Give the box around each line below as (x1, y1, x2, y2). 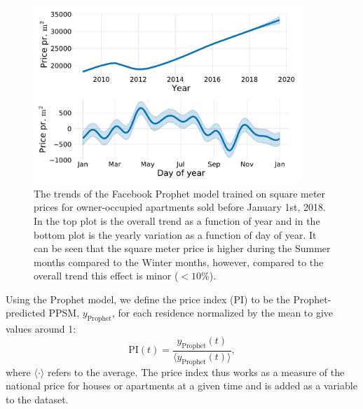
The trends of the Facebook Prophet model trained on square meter (34, 186, 326, 200)
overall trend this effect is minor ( (34, 268, 179, 283)
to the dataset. (6, 391, 69, 406)
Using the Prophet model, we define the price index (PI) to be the (6, 291, 290, 306)
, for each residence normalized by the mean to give (111, 305, 334, 320)
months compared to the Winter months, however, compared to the (34, 254, 324, 269)
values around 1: (6, 321, 76, 336)
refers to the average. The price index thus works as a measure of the (47, 364, 345, 379)
